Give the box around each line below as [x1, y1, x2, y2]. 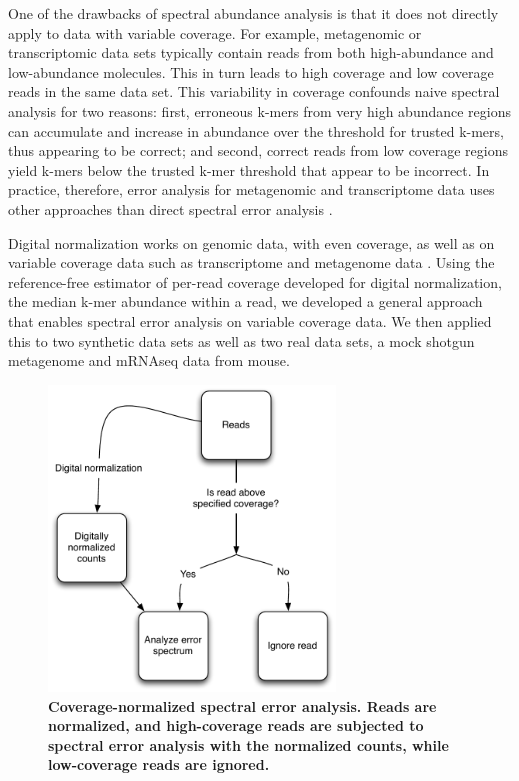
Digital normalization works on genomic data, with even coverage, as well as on [8, 232, 495, 253]
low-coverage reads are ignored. [48, 754, 270, 775]
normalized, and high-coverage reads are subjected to [48, 715, 424, 736]
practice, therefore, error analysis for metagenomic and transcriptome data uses [8, 179, 495, 200]
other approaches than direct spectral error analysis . [8, 198, 333, 219]
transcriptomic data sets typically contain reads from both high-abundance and [8, 42, 494, 63]
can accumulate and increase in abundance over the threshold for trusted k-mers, [8, 120, 504, 141]
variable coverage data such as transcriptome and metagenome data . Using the [8, 252, 495, 273]
